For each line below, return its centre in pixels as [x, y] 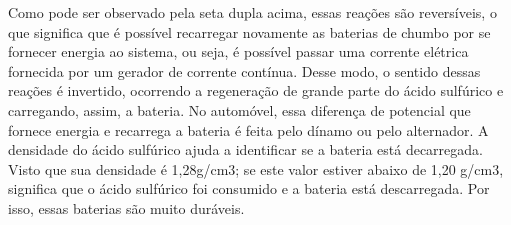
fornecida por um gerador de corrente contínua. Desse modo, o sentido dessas [244, 70]
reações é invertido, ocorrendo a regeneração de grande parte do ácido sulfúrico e [256, 90]
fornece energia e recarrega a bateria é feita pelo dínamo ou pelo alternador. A [248, 129]
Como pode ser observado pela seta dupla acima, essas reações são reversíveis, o [252, 12]
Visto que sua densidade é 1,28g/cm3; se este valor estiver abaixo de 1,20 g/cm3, [256, 168]
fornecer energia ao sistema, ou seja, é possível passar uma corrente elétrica [238, 51]
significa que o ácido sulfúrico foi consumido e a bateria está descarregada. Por [249, 188]
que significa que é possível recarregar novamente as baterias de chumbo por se [249, 31]
